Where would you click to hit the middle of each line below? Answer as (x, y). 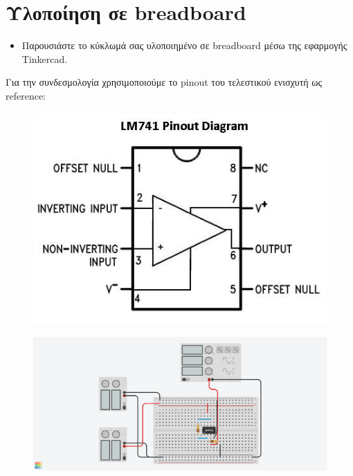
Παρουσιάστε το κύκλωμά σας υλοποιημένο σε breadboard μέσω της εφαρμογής (184, 45)
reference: (26, 95)
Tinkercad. (45, 58)
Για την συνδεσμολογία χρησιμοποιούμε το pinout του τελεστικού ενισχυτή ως (164, 82)
